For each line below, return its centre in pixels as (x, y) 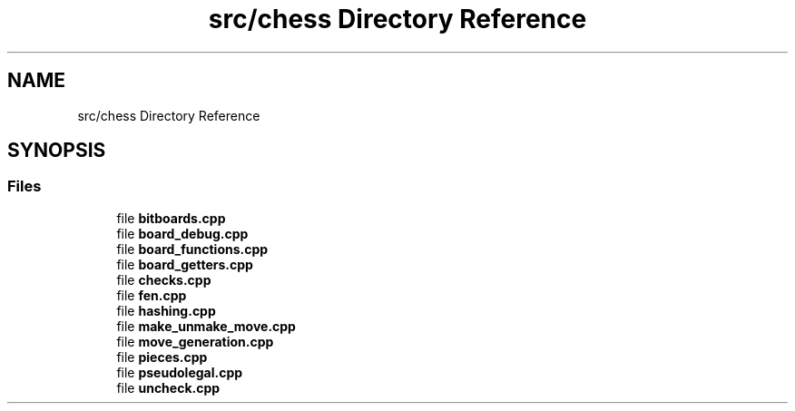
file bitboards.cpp (171, 218)
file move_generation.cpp (195, 341)
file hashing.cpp (166, 310)
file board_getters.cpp (185, 264)
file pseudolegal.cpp (180, 372)
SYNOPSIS (57, 151)
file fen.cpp (152, 295)
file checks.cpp (164, 279)
